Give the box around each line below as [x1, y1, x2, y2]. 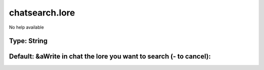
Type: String [9, 37, 48, 45]
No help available [9, 24, 44, 30]
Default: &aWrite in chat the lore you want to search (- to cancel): [9, 52, 211, 61]
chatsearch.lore [9, 7, 75, 18]
